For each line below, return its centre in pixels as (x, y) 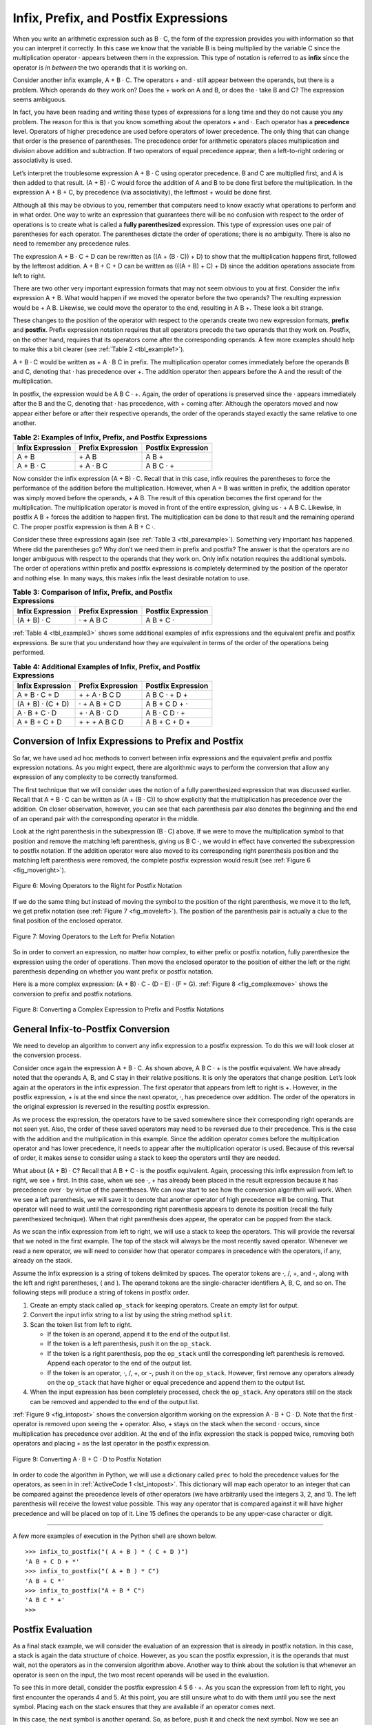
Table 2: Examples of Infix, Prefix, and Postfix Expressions (110, 437)
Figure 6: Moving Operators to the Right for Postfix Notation (97, 886)
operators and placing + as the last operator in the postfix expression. (112, 1443)
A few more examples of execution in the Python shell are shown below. (115, 1536)
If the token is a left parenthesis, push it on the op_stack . (129, 1344)
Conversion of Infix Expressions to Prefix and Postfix (128, 741)
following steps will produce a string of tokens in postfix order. (101, 1292)
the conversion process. (47, 1055)
